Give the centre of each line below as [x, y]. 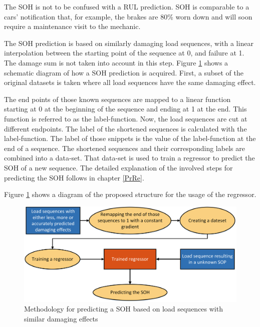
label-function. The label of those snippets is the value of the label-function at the [130, 138]
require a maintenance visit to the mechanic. [72, 26]
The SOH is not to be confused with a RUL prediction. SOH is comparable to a [127, 6]
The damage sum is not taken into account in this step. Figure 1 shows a [116, 62]
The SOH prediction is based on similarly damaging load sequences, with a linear [129, 43]
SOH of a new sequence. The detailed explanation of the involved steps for [118, 167]
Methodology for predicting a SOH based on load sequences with [123, 309]
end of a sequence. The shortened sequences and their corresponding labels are [124, 148]
